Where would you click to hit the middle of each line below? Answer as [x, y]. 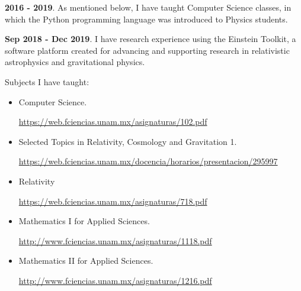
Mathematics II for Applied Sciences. [86, 261]
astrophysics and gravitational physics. [75, 62]
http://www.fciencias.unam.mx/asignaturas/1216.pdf [115, 280]
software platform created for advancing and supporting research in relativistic [147, 50]
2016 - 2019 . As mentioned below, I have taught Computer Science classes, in [148, 7]
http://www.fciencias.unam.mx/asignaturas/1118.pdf [115, 240]
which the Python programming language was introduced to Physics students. [146, 19]
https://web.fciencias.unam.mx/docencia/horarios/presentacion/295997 [148, 161]
